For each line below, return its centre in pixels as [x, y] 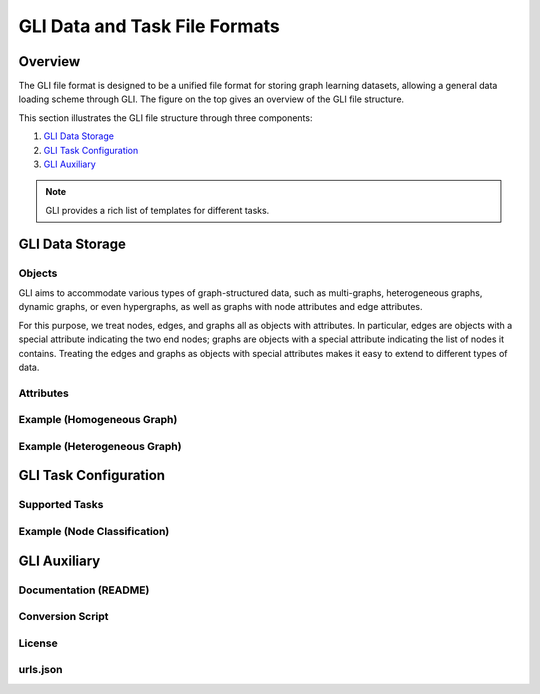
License [38, 643]
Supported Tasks [61, 505]
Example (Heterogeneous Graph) [100, 446]
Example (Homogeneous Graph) [98, 420]
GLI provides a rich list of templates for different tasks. [157, 210]
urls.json [40, 670]
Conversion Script [63, 617]
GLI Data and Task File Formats [149, 26]
